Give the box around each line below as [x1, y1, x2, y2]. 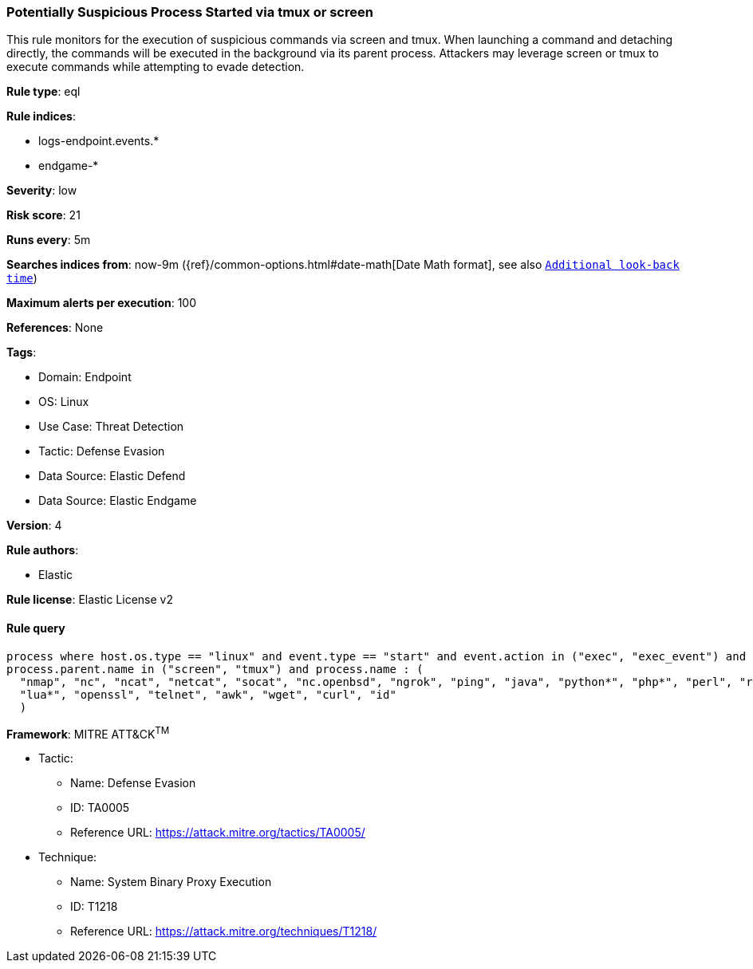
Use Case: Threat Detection [38, 420, 184, 434]
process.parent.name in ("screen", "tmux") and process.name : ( [6, 662, 424, 676]
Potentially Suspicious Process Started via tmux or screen [6, 4, 373, 20]
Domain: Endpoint [38, 370, 132, 384]
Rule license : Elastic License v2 [6, 593, 173, 607]
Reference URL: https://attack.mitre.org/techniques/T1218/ [70, 924, 377, 939]
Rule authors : [6, 543, 79, 557]
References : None [6, 321, 104, 335]
